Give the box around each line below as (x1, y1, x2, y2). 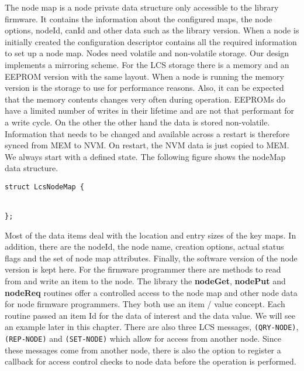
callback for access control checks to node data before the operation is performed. (5, 355, 296, 367)
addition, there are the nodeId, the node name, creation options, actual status (5, 240, 284, 253)
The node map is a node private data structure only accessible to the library (5, 1, 279, 13)
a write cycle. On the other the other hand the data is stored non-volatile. (5, 115, 270, 128)
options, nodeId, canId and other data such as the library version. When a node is (5, 24, 299, 36)
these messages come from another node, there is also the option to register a (5, 343, 281, 356)
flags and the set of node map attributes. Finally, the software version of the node (5, 251, 298, 264)
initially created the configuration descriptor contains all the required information (5, 35, 297, 47)
